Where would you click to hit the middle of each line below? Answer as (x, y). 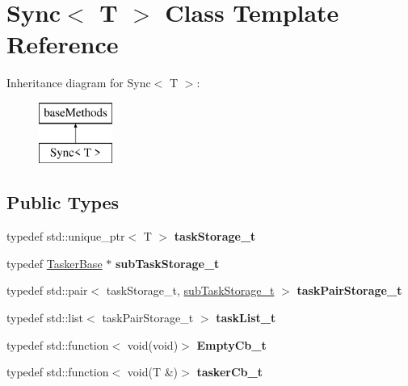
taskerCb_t (229, 372)
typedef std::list (45, 318)
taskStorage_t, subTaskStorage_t (190, 290)
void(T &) (153, 372)
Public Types (63, 202)
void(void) (153, 344)
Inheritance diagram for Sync (79, 83)
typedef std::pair (47, 290)
